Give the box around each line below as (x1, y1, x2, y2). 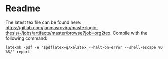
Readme (5, 3, 41, 14)
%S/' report (5, 49, 30, 54)
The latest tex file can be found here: (5, 19, 81, 25)
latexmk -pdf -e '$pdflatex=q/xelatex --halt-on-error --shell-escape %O (5, 45, 163, 50)
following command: (5, 35, 48, 41)
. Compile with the (110, 30, 148, 36)
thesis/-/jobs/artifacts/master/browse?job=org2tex (5, 30, 111, 36)
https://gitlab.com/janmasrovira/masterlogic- (5, 24, 99, 30)
